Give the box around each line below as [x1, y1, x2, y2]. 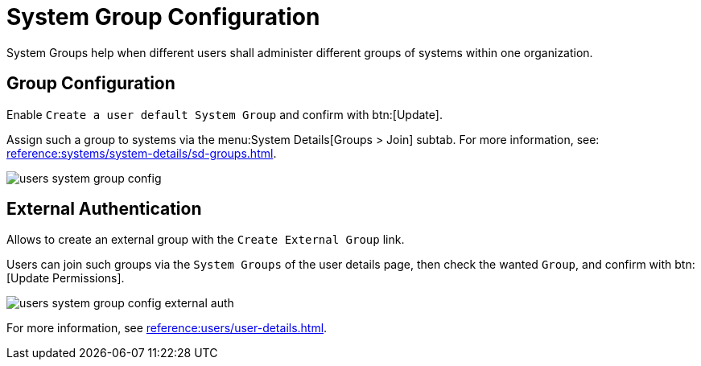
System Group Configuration [6, 3, 320, 31]
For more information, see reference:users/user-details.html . [6, 321, 328, 335]
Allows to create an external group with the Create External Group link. [6, 232, 405, 247]
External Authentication [6, 199, 202, 220]
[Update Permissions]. [6, 271, 125, 286]
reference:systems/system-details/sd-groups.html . [6, 146, 277, 160]
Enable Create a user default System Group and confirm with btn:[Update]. [6, 107, 443, 121]
